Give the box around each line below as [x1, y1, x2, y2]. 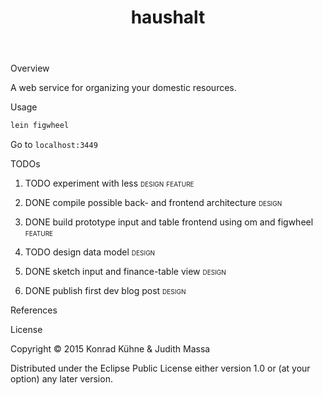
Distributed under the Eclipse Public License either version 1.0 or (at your [10, 362, 311, 375]
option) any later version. [10, 373, 113, 385]
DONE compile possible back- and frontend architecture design [24, 197, 283, 209]
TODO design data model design [24, 246, 156, 258]
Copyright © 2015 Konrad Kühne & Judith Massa [10, 343, 211, 355]
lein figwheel [10, 121, 70, 131]
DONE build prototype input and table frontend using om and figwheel [24, 216, 314, 228]
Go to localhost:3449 [10, 139, 98, 151]
